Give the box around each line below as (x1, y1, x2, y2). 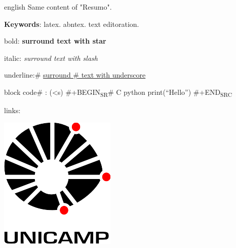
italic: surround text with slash (4, 52, 98, 63)
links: (4, 105, 21, 116)
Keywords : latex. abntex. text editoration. (4, 18, 139, 29)
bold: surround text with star (4, 36, 106, 46)
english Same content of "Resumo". (4, 2, 112, 12)
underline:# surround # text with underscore (4, 69, 146, 80)
